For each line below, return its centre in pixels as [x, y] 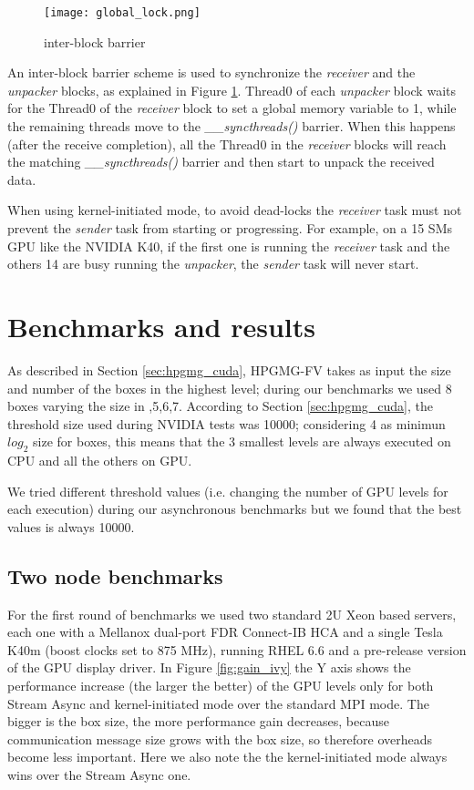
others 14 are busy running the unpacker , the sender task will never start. [213, 264]
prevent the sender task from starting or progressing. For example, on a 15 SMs [230, 228]
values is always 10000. [71, 526]
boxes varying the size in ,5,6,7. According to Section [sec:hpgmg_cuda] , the [220, 406]
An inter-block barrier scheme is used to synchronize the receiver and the [211, 72]
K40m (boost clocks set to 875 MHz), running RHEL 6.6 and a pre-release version [237, 649]
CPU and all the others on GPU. [100, 461]
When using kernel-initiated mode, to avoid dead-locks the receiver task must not [235, 210]
